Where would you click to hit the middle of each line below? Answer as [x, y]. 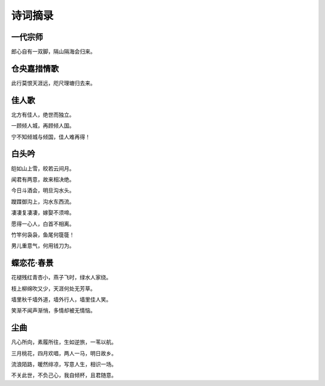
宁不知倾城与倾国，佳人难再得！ [51, 137]
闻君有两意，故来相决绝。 [43, 179]
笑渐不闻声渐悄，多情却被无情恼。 [53, 311]
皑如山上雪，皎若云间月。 [43, 168]
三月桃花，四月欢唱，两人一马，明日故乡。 [64, 353]
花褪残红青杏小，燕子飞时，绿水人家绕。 [61, 278]
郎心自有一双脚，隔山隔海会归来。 [53, 52]
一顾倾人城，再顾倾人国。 [43, 126]
